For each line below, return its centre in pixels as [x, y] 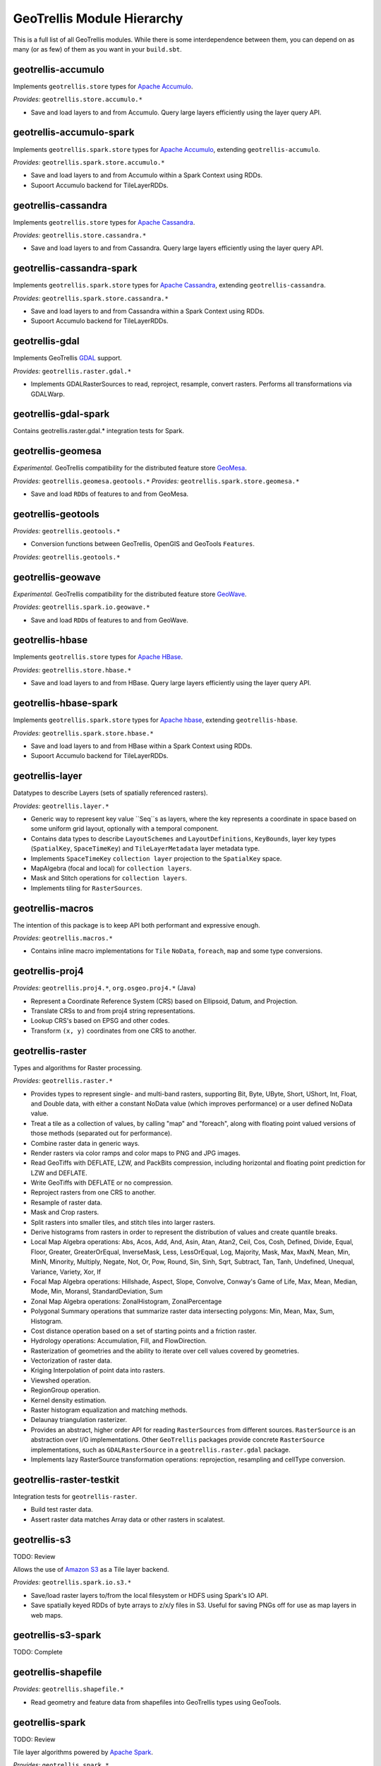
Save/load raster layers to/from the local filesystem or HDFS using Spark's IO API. [150, 1595]
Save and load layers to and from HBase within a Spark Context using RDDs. [141, 746]
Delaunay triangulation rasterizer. [79, 1420]
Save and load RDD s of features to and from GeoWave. [109, 620]
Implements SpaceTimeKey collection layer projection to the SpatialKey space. [156, 858]
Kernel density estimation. [69, 1400]
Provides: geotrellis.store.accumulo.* [78, 100]
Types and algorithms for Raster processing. [78, 1067]
